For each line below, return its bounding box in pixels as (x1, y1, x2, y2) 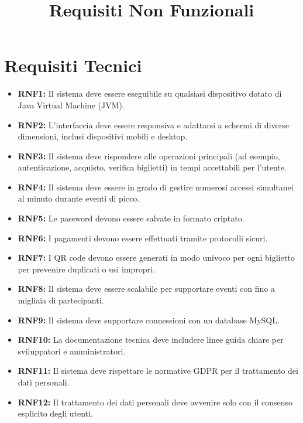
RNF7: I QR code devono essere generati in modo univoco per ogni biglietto (18, 251, 295, 264)
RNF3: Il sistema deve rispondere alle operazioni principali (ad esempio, (18, 149, 280, 162)
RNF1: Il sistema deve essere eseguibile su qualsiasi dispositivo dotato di (18, 87, 282, 100)
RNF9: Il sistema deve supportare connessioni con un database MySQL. (18, 313, 280, 326)
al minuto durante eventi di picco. (18, 192, 140, 204)
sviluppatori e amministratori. (18, 344, 126, 357)
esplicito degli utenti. (18, 407, 93, 419)
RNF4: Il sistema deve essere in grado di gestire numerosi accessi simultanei (18, 180, 294, 193)
